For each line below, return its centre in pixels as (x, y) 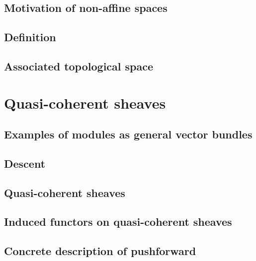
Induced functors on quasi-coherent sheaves (118, 222)
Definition (30, 37)
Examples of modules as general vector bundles (128, 134)
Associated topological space (79, 66)
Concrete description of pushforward (100, 251)
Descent (25, 163)
